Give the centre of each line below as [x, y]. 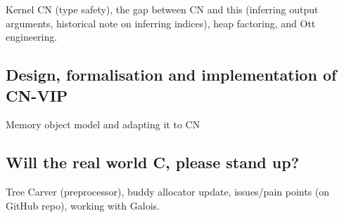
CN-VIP [37, 95]
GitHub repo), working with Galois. [83, 205]
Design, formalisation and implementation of [171, 75]
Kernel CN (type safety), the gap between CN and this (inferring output [162, 9]
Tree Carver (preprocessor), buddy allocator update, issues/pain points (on [168, 192]
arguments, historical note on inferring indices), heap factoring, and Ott [161, 23]
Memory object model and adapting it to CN [103, 124]
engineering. [32, 37]
